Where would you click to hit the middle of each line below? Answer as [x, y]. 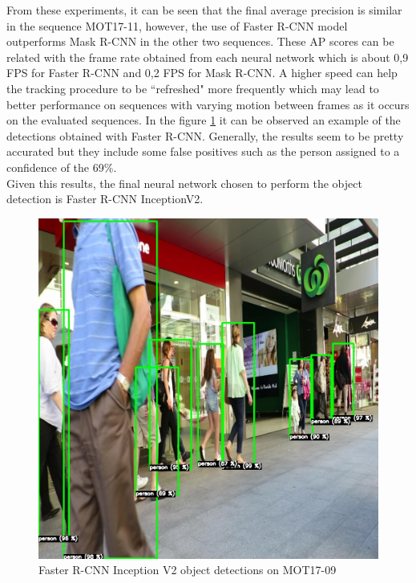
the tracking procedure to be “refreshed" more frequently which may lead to [193, 88]
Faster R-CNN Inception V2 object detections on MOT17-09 [188, 570]
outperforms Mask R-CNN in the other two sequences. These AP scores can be [200, 41]
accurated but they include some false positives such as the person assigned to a [203, 151]
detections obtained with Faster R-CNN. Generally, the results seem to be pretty [205, 135]
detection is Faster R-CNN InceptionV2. [105, 199]
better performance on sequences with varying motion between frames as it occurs [208, 104]
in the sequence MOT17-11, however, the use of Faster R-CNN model [177, 25]
